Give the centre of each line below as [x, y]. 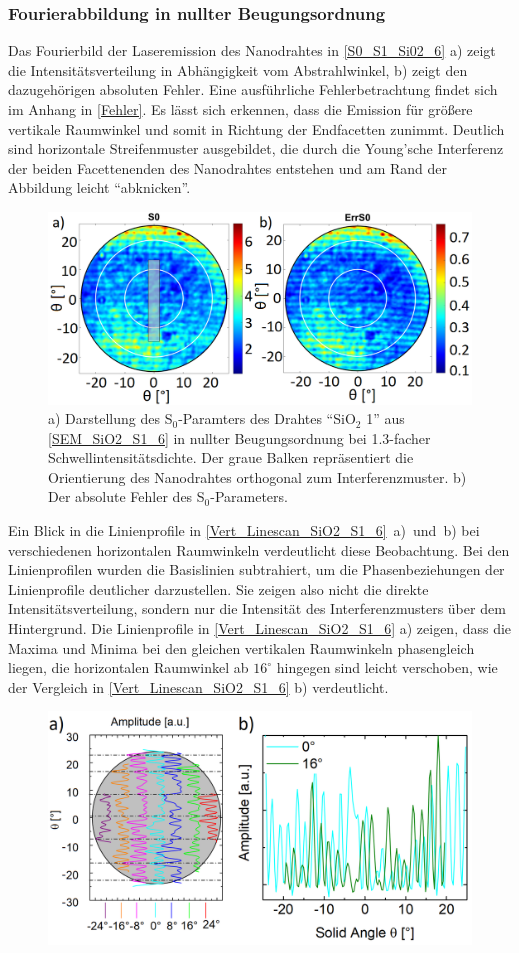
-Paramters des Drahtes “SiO [267, 418]
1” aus [385, 418]
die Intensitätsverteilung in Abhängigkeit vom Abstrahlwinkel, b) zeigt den [238, 69]
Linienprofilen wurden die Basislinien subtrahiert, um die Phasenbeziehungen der [256, 569]
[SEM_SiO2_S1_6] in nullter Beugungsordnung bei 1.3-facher [239, 437]
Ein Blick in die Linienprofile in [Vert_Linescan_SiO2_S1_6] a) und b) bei [244, 530]
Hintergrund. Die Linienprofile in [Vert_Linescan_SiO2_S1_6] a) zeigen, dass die [260, 628]
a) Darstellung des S [110, 418]
